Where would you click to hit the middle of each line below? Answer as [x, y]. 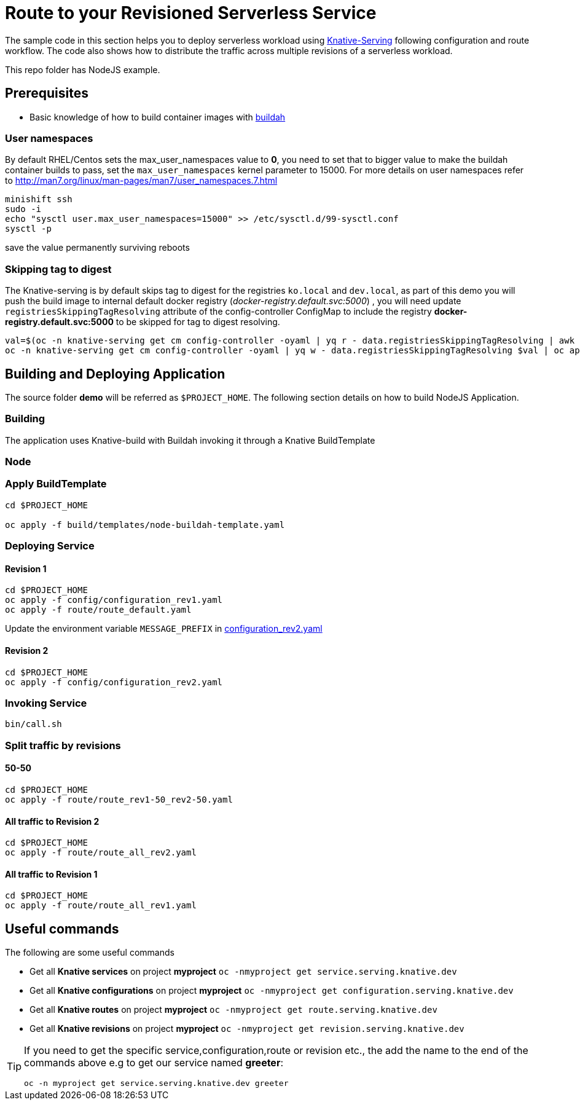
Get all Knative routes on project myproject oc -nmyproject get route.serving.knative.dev [233, 1010]
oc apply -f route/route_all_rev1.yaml [101, 906]
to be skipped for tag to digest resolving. [198, 322]
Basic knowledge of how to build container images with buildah [158, 117]
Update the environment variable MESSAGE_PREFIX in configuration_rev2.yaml [164, 629]
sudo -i [23, 209]
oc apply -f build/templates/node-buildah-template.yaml [145, 525]
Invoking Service [46, 703]
